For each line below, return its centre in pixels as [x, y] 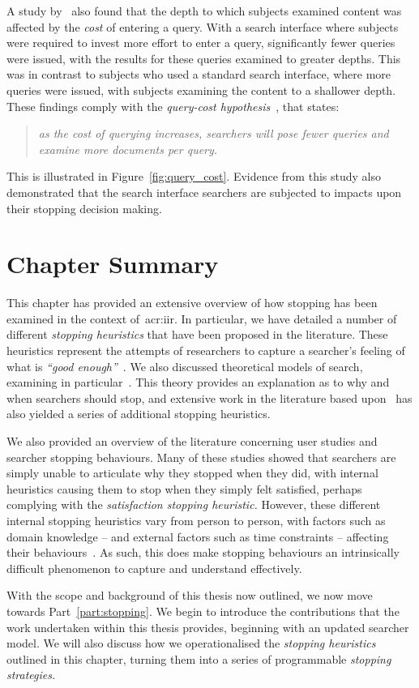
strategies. [31, 675]
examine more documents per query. [128, 149]
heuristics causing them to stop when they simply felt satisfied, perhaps [184, 488]
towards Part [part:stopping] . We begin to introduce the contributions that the [203, 611]
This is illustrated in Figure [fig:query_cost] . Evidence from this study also [194, 176]
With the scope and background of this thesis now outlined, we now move [190, 595]
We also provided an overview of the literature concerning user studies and [192, 441]
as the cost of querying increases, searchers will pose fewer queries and [214, 133]
